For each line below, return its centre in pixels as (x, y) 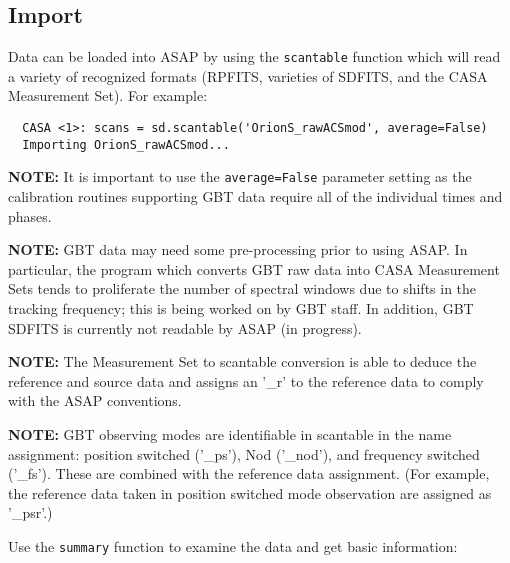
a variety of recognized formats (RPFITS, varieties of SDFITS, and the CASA (248, 75)
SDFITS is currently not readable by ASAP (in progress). (185, 327)
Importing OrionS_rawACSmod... (126, 144)
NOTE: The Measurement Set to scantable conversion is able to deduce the (242, 361)
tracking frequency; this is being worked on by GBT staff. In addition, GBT (241, 307)
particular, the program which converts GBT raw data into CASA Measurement (254, 268)
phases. (30, 215)
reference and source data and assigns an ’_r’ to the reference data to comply (246, 380)
